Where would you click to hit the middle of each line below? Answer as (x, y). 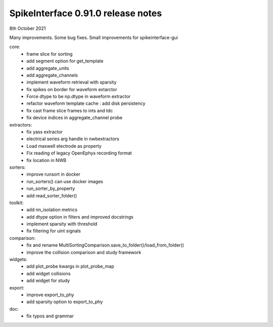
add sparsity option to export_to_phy (65, 302)
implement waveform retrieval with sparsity (72, 82)
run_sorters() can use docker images (65, 181)
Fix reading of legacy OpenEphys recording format (79, 153)
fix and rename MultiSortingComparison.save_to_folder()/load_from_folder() (105, 245)
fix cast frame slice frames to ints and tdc (70, 110)
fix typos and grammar (50, 316)
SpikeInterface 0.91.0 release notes (85, 13)
